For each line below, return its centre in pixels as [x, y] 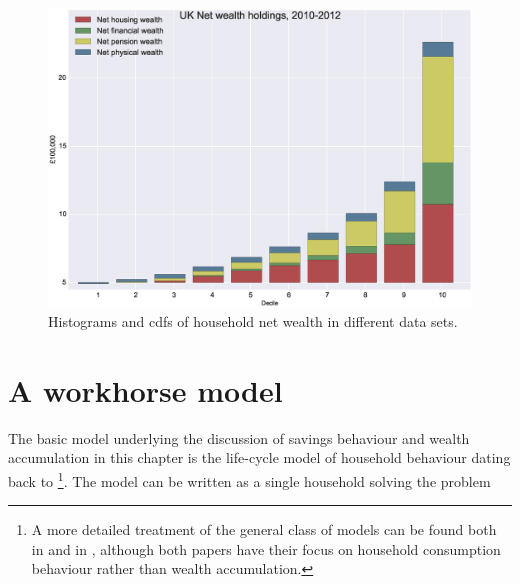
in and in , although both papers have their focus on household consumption [266, 548]
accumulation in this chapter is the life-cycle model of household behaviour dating [259, 457]
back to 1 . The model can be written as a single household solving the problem [249, 479]
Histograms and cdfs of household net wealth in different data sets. [253, 320]
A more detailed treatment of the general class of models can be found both [264, 529]
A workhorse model [145, 389]
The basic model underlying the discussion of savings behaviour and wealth [239, 437]
